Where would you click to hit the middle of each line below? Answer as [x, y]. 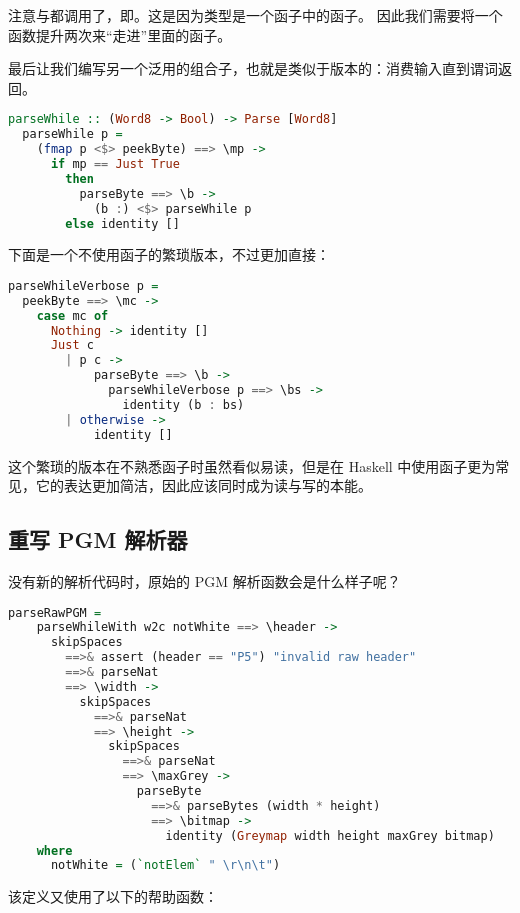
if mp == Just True [115, 164]
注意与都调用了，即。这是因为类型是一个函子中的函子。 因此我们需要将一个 [255, 15]
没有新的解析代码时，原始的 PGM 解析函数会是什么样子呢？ [204, 580]
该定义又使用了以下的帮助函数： [113, 896]
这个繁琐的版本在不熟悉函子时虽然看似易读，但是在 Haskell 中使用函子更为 [252, 465]
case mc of [72, 315]
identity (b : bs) [183, 404]
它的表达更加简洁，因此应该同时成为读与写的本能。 [203, 485]
